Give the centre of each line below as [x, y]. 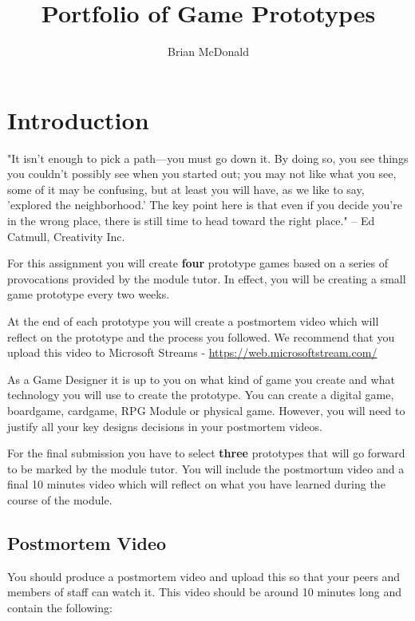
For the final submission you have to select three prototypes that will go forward [206, 453]
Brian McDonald [208, 51]
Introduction [78, 119]
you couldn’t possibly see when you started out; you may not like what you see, [202, 174]
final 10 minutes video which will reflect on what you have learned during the [196, 484]
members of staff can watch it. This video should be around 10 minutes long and [204, 592]
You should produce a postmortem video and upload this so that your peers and [204, 576]
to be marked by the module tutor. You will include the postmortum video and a [206, 468]
